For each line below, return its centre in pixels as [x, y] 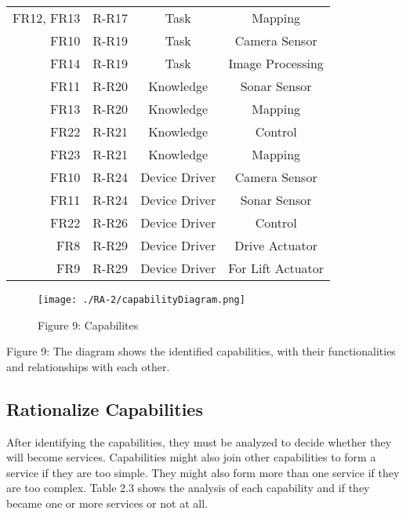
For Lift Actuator [276, 268]
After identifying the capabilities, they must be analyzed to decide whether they [199, 441]
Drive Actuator [276, 245]
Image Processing [276, 63]
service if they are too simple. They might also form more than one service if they [203, 472]
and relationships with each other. [88, 366]
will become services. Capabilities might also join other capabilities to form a [191, 457]
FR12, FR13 [47, 18]
